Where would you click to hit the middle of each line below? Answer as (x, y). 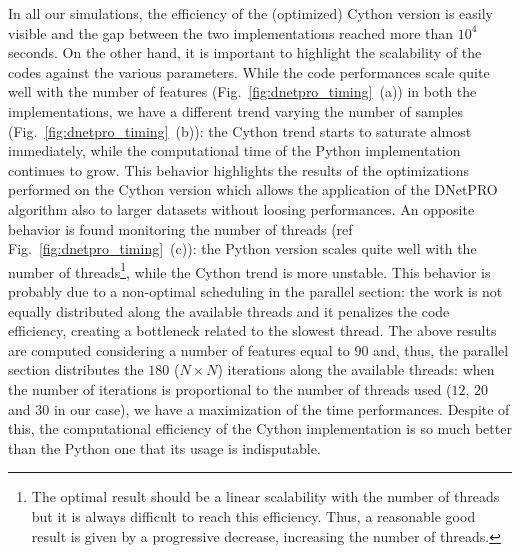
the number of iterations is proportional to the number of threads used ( (230, 388)
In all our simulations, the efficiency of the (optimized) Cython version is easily (251, 13)
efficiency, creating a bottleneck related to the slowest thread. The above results (252, 330)
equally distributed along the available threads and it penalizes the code (229, 310)
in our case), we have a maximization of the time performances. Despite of (281, 408)
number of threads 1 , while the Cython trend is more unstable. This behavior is (249, 270)
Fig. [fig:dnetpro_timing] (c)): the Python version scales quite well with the (242, 248)
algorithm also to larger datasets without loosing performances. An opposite (241, 208)
